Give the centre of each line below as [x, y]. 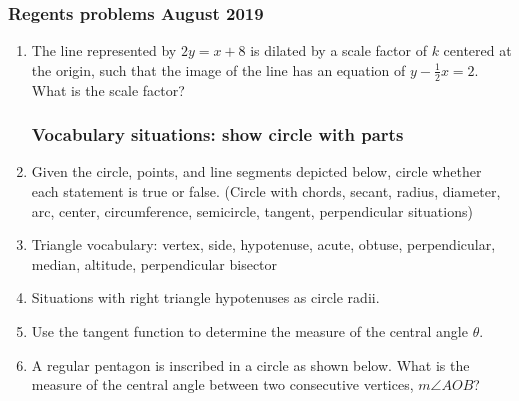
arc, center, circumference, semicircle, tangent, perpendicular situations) [252, 210]
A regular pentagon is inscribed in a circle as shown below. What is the [250, 364]
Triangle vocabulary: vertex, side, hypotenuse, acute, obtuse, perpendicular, [263, 244]
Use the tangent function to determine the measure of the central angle [249, 331]
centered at [477, 50]
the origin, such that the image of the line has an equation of [218, 69]
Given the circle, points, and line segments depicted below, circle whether [256, 171]
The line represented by [104, 50]
